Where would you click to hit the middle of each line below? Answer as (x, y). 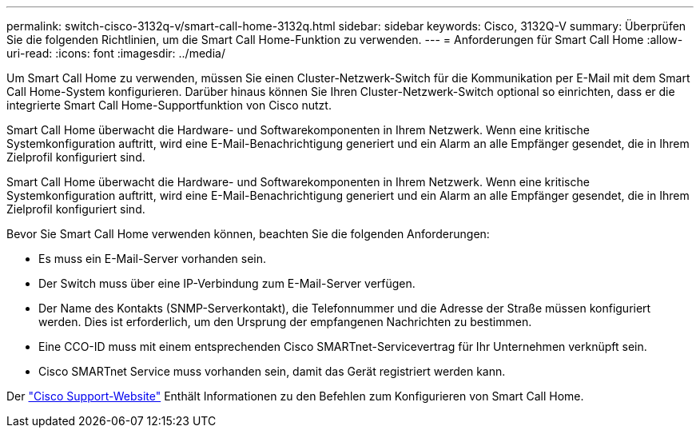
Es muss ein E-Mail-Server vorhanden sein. (153, 259)
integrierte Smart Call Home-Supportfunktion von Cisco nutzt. (169, 105)
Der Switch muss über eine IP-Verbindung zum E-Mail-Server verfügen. (227, 283)
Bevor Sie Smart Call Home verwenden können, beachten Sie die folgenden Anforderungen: (248, 234)
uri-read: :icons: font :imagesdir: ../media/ (116, 53)
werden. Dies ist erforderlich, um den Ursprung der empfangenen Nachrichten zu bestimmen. (285, 322)
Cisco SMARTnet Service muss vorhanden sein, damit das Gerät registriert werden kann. (272, 371)
